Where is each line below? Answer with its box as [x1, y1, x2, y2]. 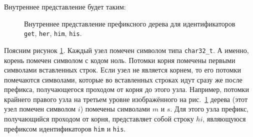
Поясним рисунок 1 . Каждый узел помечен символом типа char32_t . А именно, [4, 44, 249, 55]
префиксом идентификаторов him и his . [4, 123, 126, 133]
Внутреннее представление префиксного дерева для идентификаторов [24, 18, 235, 28]
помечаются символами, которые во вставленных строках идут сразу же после [4, 74, 242, 84]
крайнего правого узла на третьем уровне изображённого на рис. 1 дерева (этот [4, 93, 248, 104]
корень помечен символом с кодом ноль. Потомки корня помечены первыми [4, 54, 235, 65]
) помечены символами [80, 103, 150, 114]
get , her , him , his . [24, 28, 82, 38]
